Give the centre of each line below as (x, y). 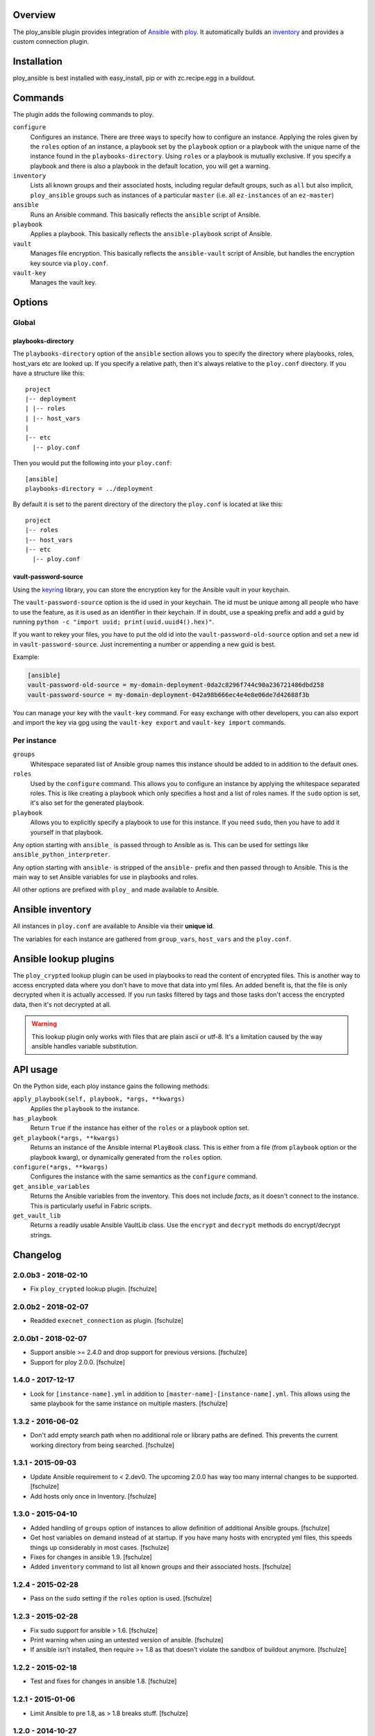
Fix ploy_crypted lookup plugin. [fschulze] (94, 1289)
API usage (35, 1069)
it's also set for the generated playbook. (87, 803)
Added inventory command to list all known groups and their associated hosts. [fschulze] (161, 1567)
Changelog (37, 1254)
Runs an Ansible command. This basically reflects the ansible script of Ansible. (145, 215)
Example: (26, 657)
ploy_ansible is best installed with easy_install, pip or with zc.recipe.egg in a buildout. (134, 78)
